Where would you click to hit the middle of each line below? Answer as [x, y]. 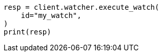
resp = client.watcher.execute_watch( [82, 7]
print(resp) [27, 32]
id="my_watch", [51, 15]
